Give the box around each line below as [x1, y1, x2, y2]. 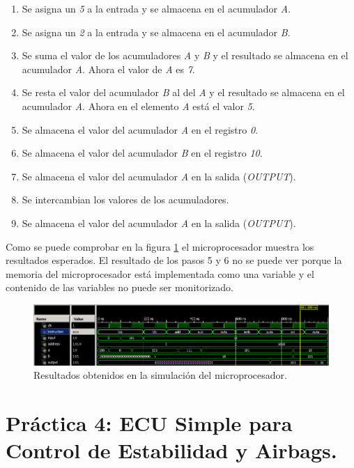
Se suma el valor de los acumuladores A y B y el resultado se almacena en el [22, 48, 348, 63]
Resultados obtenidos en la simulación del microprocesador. [33, 368, 287, 382]
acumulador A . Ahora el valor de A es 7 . [22, 61, 195, 76]
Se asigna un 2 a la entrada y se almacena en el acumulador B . [22, 24, 291, 39]
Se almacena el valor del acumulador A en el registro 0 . [22, 122, 259, 136]
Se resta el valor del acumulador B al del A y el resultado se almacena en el [22, 85, 345, 100]
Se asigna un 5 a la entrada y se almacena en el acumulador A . [22, 1, 291, 15]
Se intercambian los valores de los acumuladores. [22, 192, 229, 207]
